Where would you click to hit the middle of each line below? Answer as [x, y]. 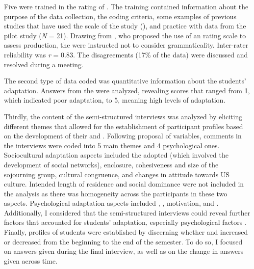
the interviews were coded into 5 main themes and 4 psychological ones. [112, 145]
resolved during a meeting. [44, 64]
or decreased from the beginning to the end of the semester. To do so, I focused [123, 241]
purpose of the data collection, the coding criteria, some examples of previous [120, 16]
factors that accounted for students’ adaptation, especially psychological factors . [125, 222]
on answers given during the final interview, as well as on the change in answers [124, 251]
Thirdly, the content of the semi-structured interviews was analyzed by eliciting [123, 116]
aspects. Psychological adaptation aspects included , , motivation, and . [111, 203]
